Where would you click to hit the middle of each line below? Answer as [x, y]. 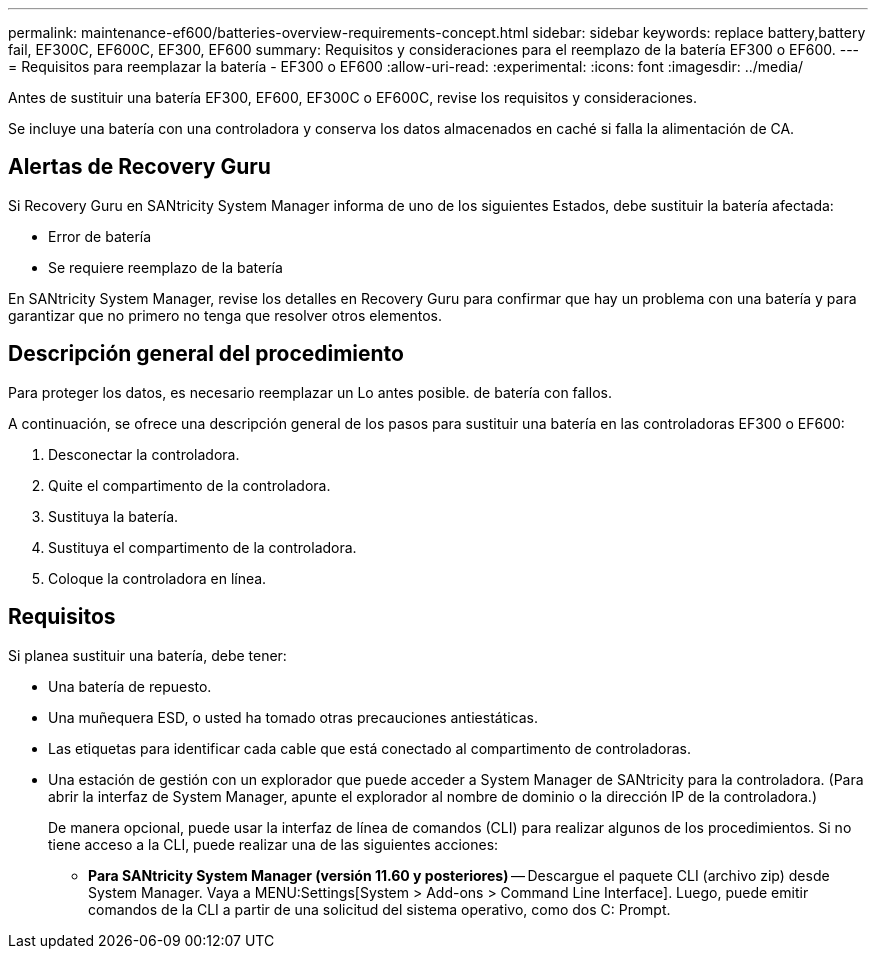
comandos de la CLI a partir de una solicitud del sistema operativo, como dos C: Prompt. [379, 909]
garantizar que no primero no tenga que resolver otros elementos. [225, 315]
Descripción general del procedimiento [206, 354]
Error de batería [100, 236]
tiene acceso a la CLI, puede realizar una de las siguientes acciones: [273, 844]
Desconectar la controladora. [144, 454]
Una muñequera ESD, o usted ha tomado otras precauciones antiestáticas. [293, 717]
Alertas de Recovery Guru [139, 167]
